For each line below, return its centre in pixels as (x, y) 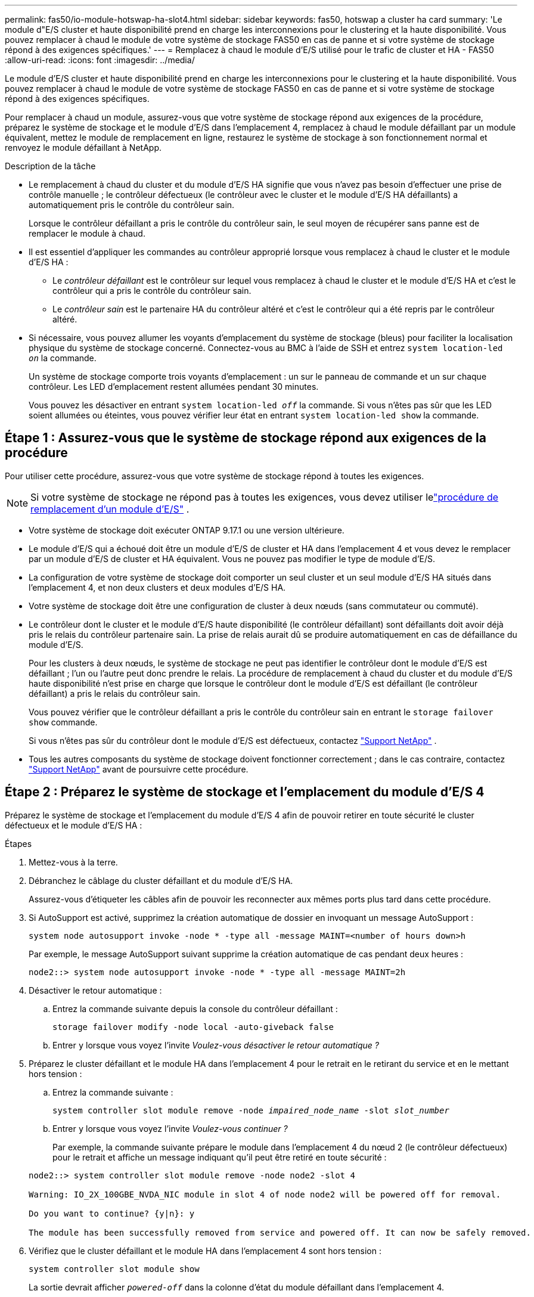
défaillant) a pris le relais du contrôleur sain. (115, 693)
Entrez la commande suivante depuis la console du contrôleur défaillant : (195, 1009)
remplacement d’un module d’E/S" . (110, 509)
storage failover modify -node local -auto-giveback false (193, 1027)
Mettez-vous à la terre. (73, 862)
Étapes (18, 843)
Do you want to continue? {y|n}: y (112, 1213)
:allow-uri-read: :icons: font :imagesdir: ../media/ (100, 60)
